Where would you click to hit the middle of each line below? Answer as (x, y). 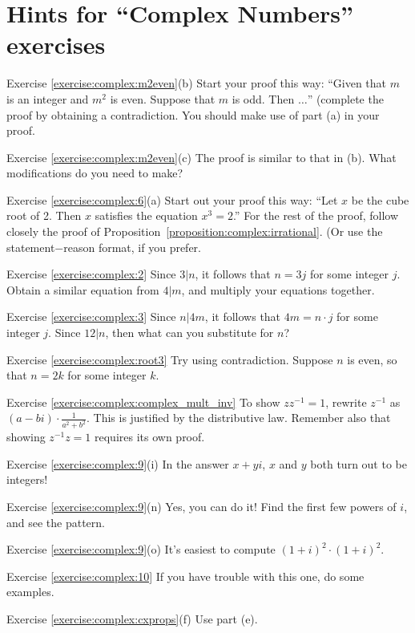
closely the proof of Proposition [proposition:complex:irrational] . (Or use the (195, 231)
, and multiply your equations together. (278, 289)
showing (26, 437)
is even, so (372, 359)
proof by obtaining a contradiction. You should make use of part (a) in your (193, 114)
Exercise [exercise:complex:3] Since (91, 316)
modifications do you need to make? (95, 173)
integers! (27, 479)
